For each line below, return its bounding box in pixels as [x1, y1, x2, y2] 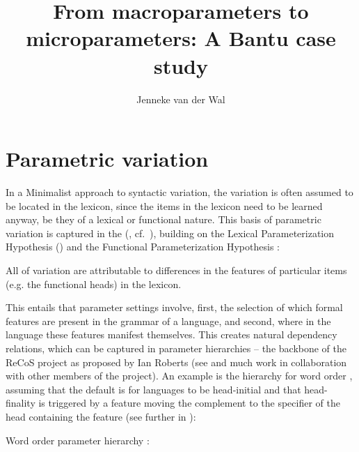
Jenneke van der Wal [136, 91, 225, 106]
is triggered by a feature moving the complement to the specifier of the [38, 395, 340, 410]
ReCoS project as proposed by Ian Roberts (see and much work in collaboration [6, 354, 347, 369]
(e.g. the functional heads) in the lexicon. [6, 276, 182, 291]
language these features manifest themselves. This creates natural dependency [6, 327, 337, 342]
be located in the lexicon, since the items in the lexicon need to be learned [6, 198, 323, 213]
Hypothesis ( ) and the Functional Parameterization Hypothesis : [6, 239, 280, 254]
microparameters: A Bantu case [26, 24, 336, 52]
